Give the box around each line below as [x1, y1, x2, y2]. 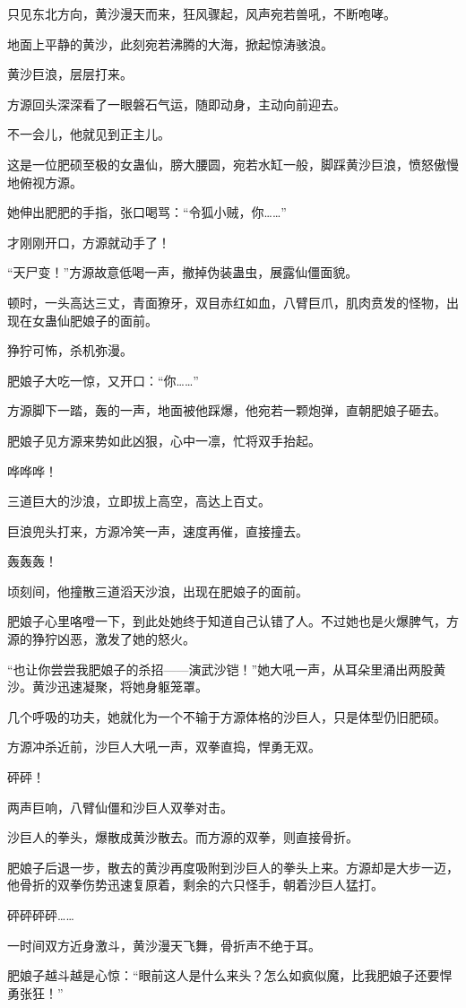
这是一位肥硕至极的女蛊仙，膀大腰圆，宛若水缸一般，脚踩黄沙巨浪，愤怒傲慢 [7, 154, 459, 173]
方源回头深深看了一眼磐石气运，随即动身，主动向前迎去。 [7, 94, 346, 113]
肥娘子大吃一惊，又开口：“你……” [7, 370, 199, 389]
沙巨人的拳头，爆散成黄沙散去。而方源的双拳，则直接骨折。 [7, 828, 358, 847]
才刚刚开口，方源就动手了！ [7, 232, 170, 251]
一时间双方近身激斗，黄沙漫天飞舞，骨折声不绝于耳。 [7, 935, 321, 954]
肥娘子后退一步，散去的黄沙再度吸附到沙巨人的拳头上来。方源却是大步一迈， [7, 857, 459, 876]
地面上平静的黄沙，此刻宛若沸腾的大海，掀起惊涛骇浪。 [7, 34, 333, 53]
